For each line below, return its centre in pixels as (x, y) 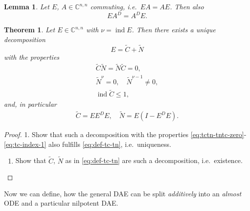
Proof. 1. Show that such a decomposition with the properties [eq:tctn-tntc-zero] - (125, 134)
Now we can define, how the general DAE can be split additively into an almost (123, 193)
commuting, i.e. (114, 6)
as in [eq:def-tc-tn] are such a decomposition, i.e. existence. (154, 160)
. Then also (187, 6)
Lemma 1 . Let (27, 6)
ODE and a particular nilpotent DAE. (61, 203)
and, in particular (30, 104)
